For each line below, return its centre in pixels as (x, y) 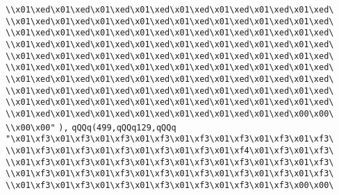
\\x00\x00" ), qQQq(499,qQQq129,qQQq (91, 127)
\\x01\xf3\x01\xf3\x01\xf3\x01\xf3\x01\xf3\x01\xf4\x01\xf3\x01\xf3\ (170, 150)
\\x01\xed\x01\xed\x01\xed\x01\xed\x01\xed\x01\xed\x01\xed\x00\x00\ (170, 113)
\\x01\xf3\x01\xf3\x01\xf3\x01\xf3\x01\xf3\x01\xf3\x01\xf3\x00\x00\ (170, 185)
